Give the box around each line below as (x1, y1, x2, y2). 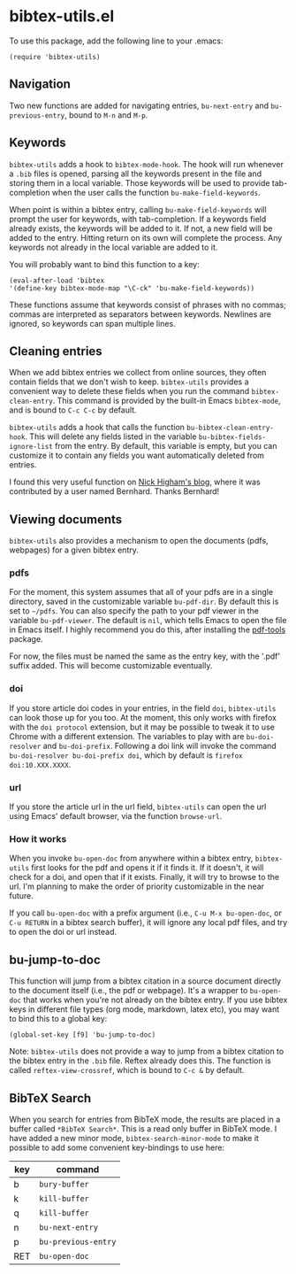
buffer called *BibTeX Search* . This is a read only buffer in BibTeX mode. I (9, 1123, 277, 1134)
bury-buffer (39, 1179, 90, 1189)
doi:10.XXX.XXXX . (9, 759, 72, 769)
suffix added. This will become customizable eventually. (9, 660, 213, 671)
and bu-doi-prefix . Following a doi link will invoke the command (42, 740, 277, 751)
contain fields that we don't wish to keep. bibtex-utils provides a (9, 376, 249, 387)
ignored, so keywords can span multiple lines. (9, 318, 176, 328)
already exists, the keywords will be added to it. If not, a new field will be (9, 223, 273, 234)
